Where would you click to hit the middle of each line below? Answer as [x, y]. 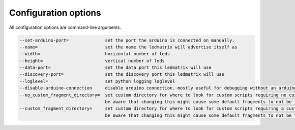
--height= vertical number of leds [92, 61]
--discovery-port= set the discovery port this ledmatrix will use [122, 74]
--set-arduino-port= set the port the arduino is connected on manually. [127, 40]
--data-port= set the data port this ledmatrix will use [115, 68]
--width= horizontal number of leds [95, 54]
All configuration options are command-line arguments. [65, 27]
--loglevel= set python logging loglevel [97, 81]
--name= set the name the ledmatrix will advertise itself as [128, 47]
